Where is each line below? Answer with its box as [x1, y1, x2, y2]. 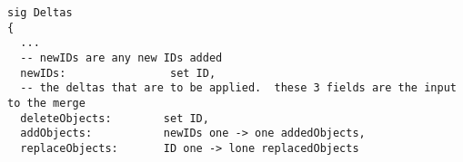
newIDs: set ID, [20, 66, 216, 80]
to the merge [7, 96, 86, 110]
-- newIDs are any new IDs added [20, 51, 223, 64]
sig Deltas [7, 6, 73, 19]
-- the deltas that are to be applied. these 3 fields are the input [20, 81, 457, 95]
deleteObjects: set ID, [20, 111, 209, 125]
